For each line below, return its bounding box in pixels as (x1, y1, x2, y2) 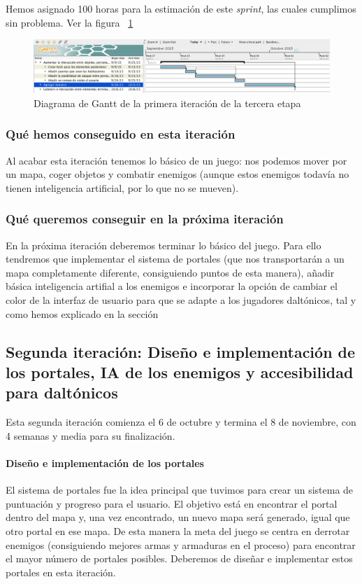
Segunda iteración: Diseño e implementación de (6, 340, 356, 362)
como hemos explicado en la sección (6, 306, 159, 321)
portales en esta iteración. (6, 564, 116, 579)
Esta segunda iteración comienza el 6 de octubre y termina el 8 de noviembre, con (6, 415, 356, 429)
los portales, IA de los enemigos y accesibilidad (6, 361, 354, 382)
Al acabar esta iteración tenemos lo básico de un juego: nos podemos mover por (6, 153, 347, 167)
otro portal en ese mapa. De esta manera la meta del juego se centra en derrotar (6, 523, 350, 538)
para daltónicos (6, 382, 118, 403)
